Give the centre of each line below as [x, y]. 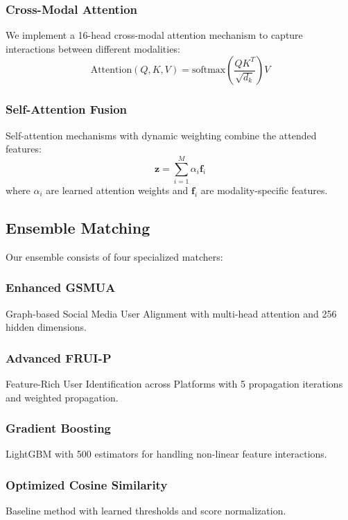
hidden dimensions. [46, 327]
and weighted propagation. [62, 397]
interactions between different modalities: [93, 48]
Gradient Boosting [59, 428]
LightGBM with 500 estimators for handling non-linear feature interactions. [166, 454]
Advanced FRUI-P [59, 357]
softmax [209, 70]
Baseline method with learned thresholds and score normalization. [146, 511]
